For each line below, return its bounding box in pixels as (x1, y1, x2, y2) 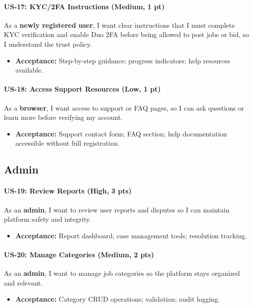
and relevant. (4, 277, 43, 288)
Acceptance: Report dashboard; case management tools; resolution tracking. (15, 230, 247, 240)
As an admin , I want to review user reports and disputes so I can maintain (4, 204, 230, 214)
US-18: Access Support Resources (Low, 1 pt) (4, 84, 161, 94)
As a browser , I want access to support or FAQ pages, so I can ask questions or (4, 102, 244, 113)
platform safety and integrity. (4, 214, 91, 224)
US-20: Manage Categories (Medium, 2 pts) (4, 249, 154, 259)
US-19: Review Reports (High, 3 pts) (4, 186, 132, 196)
